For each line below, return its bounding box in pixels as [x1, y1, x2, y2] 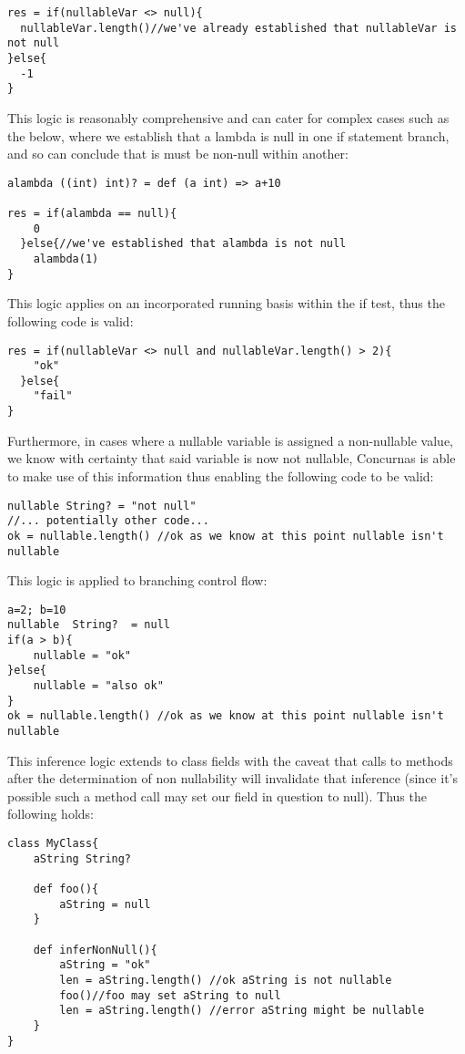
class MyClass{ [7, 837, 99, 851]
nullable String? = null [7, 618, 170, 632]
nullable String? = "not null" [7, 499, 197, 512]
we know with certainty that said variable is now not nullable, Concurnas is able [7, 449, 456, 468]
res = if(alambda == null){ [7, 207, 177, 221]
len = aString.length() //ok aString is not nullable [59, 973, 392, 987]
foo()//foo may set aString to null [59, 988, 281, 1002]
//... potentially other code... [7, 514, 209, 528]
